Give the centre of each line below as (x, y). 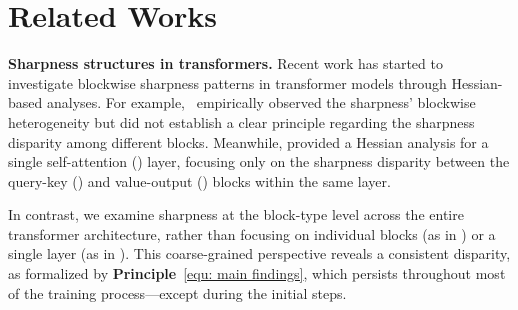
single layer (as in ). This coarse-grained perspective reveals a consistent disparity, (259, 253)
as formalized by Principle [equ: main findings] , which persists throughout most (257, 273)
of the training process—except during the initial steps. (177, 292)
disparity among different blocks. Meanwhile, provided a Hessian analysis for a (248, 141)
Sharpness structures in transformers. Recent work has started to (225, 63)
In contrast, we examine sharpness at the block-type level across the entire (236, 214)
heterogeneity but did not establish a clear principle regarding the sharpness (241, 121)
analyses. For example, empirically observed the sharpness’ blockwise (261, 102)
